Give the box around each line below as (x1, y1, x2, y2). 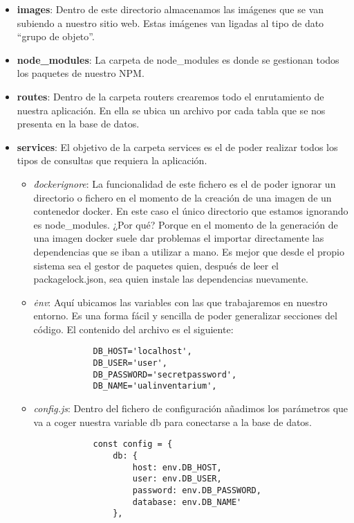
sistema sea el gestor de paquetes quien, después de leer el (33, 258, 279, 272)
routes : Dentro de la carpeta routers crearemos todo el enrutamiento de (17, 89, 324, 103)
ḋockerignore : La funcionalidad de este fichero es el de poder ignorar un (33, 176, 336, 190)
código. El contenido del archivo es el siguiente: (33, 321, 234, 336)
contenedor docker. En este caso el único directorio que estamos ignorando (33, 204, 348, 218)
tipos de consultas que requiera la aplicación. (17, 153, 207, 168)
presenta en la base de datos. (17, 116, 140, 131)
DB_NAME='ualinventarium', (93, 381, 217, 391)
